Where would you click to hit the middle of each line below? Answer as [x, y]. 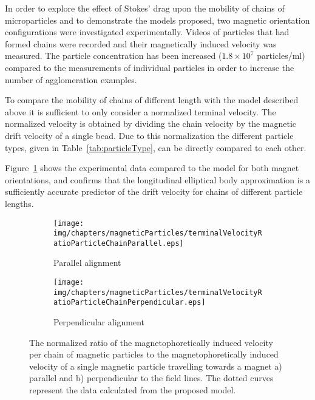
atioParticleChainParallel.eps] [119, 243]
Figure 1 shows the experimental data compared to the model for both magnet [152, 168]
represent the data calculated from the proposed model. [133, 390]
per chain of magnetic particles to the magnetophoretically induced [154, 354]
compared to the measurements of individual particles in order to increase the [150, 67]
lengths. [19, 203]
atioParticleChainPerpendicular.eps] [130, 303]
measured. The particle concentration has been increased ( [113, 56]
